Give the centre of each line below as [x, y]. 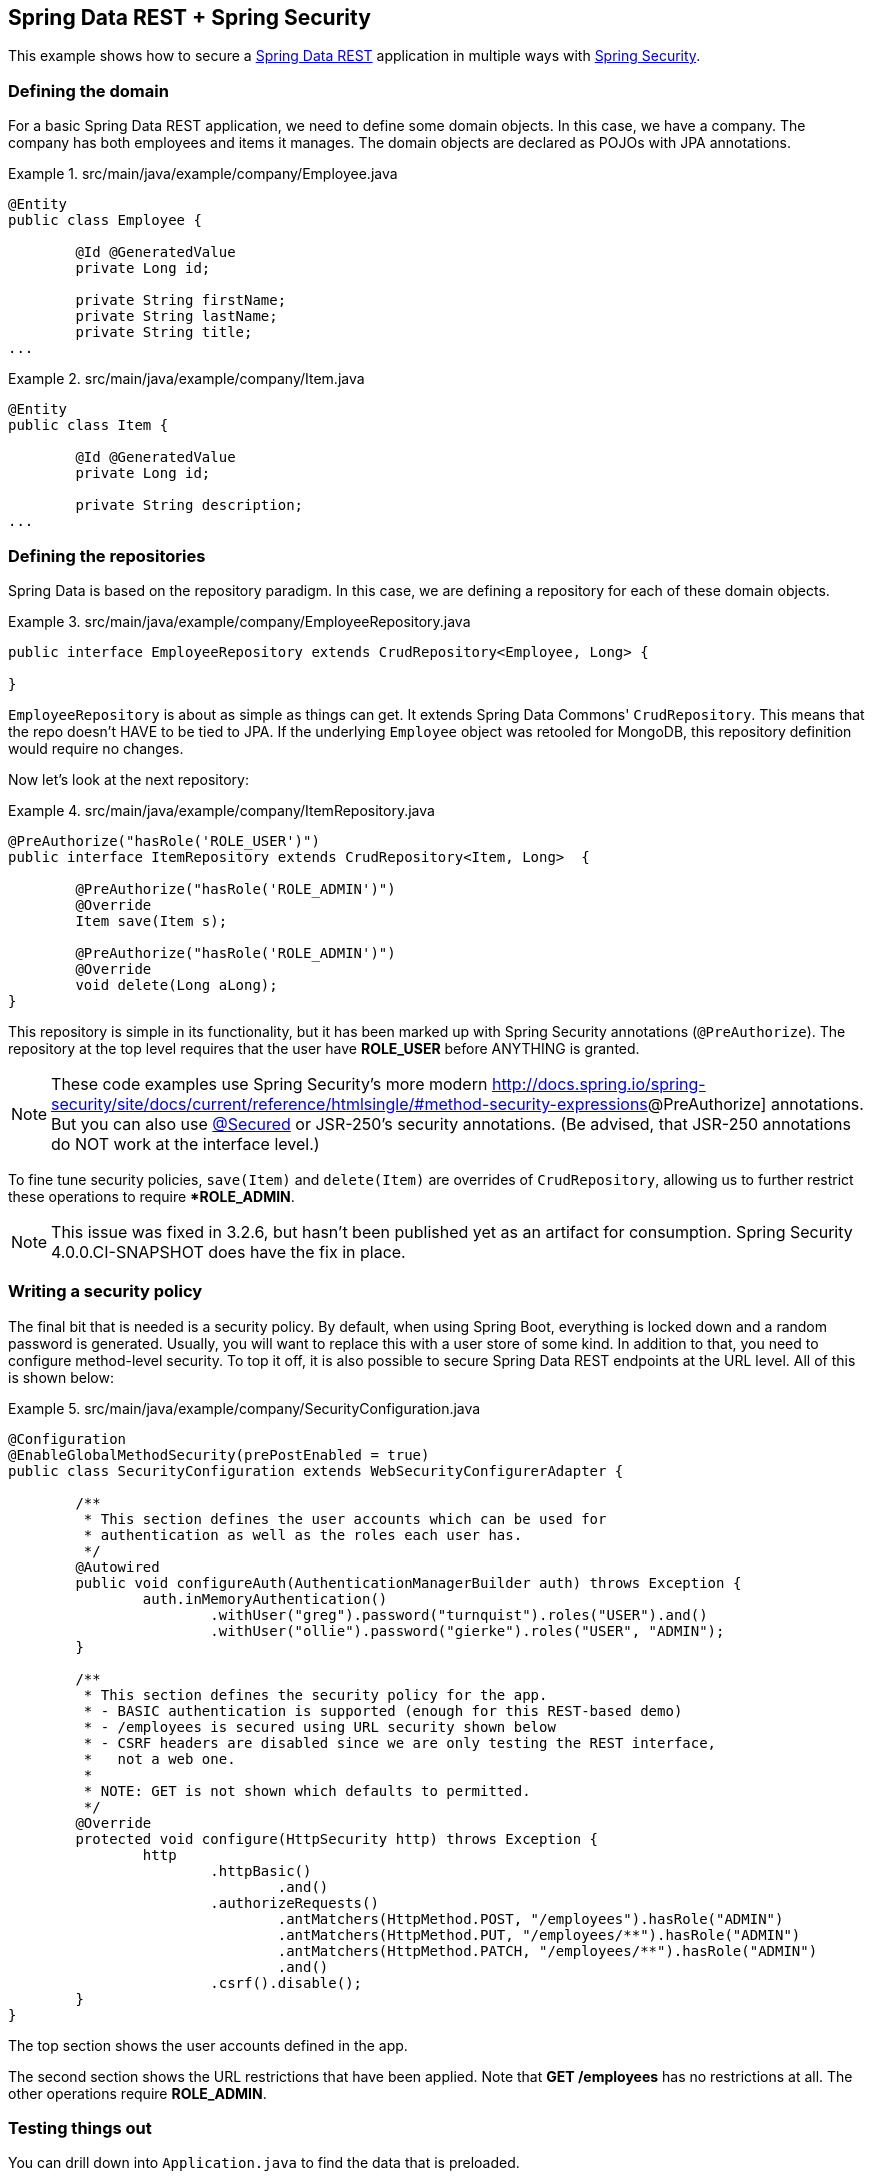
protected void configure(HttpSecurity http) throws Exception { [337, 1838]
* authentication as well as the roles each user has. [303, 1534]
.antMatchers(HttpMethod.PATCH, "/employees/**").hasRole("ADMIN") [547, 1950]
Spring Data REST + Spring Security [189, 17]
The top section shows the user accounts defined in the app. [208, 2045]
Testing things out [80, 2128]
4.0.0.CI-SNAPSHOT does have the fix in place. [228, 1251]
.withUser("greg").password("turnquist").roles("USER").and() [459, 1614]
